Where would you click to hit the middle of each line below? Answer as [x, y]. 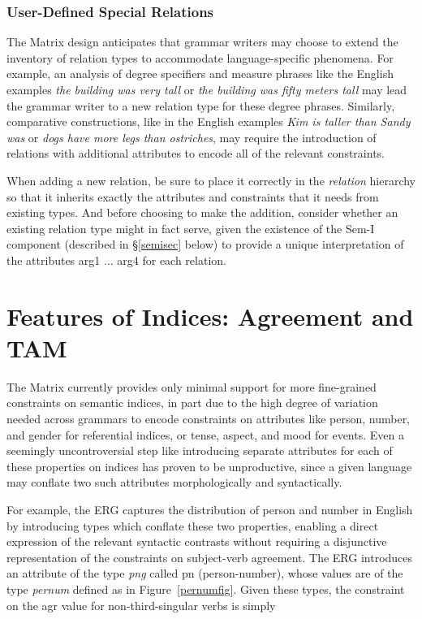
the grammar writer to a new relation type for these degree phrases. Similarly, [201, 105]
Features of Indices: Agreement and [210, 316]
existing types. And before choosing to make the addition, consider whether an [202, 212]
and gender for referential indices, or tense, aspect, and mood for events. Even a [205, 434]
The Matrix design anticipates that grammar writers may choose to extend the [202, 42]
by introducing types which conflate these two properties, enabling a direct [193, 525]
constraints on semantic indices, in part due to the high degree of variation [192, 403]
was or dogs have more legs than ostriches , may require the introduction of [192, 137]
